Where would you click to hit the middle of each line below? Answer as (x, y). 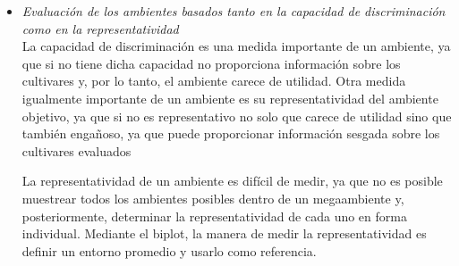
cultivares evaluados (76, 150)
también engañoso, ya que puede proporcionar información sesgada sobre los (231, 133)
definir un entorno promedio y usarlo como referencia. (169, 250)
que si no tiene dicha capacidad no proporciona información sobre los (211, 63)
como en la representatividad (100, 28)
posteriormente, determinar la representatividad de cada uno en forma (214, 216)
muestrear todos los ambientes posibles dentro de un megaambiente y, (213, 198)
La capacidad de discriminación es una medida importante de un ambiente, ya (236, 46)
